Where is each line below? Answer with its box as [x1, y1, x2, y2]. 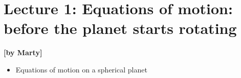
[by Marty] [4, 47, 42, 58]
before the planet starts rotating [4, 18, 237, 38]
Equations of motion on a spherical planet [15, 64, 147, 74]
